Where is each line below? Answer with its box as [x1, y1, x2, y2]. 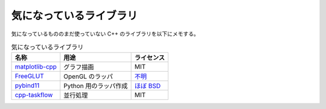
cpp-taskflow [14, 91, 53, 99]
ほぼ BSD [134, 82, 161, 90]
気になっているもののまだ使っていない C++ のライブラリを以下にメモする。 [11, 30, 199, 37]
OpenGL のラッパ [63, 72, 113, 81]
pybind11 [14, 81, 40, 90]
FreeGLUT [14, 72, 45, 81]
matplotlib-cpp [14, 63, 57, 71]
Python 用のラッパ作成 [63, 82, 128, 90]
